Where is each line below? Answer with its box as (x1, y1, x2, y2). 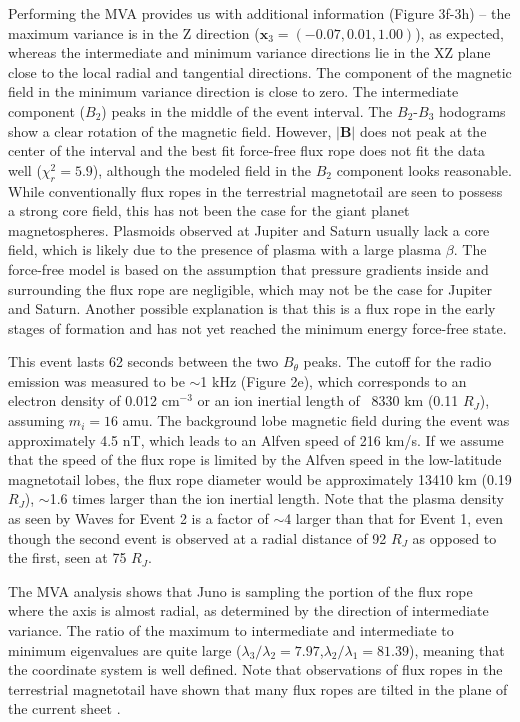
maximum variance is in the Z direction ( (8, 22, 260, 43)
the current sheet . (8, 698, 121, 719)
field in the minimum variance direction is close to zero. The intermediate (8, 81, 459, 102)
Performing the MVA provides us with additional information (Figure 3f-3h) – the (8, 3, 511, 23)
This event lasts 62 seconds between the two (8, 351, 279, 372)
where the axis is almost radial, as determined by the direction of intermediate (8, 600, 489, 621)
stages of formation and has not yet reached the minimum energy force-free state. (8, 317, 507, 338)
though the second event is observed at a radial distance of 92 (8, 527, 387, 548)
